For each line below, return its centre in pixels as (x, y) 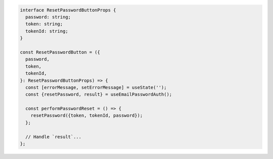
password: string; (48, 17)
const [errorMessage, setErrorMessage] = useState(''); (96, 87)
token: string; (44, 24)
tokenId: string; (47, 31)
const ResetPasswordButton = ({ (60, 52)
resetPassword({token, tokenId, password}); (87, 115)
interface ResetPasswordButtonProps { (68, 10)
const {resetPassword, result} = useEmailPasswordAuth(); (99, 95)
